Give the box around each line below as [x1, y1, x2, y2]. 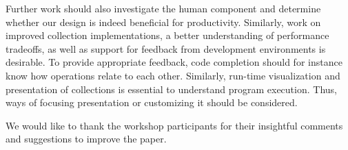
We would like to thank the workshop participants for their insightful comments [6, 118, 343, 132]
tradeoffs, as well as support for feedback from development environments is [6, 41, 326, 55]
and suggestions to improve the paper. [6, 132, 167, 146]
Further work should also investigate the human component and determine [6, 1, 321, 15]
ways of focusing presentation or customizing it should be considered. [6, 95, 298, 110]
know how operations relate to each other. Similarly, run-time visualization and [6, 68, 340, 82]
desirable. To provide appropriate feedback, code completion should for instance [6, 55, 342, 69]
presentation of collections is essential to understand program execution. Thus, [6, 82, 337, 96]
